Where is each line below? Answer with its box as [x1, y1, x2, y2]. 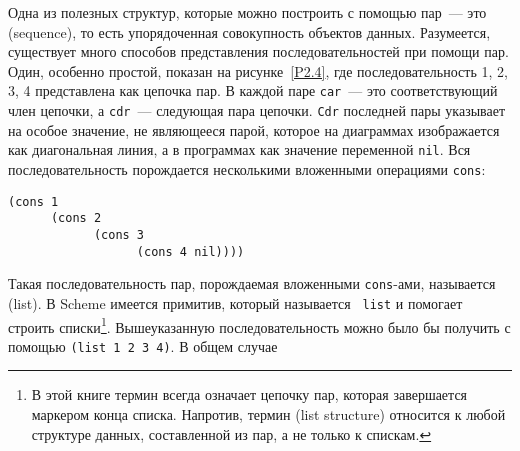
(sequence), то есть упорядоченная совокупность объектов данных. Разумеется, [8, 21, 491, 42]
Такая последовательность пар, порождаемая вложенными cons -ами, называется [8, 273, 496, 294]
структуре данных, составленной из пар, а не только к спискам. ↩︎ [31, 423, 432, 444]
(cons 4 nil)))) [136, 244, 245, 259]
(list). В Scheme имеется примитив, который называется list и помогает [8, 292, 463, 313]
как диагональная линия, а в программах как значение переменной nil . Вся [8, 139, 471, 160]
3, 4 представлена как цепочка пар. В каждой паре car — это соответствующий [8, 80, 498, 101]
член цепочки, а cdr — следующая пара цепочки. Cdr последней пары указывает [8, 100, 506, 121]
